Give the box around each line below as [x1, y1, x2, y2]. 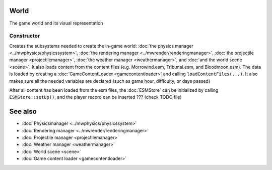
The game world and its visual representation [9, 20, 103, 26]
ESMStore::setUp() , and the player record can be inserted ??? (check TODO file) [9, 94, 182, 100]
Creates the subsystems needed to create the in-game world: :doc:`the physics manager [9, 43, 194, 49]
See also [9, 107, 37, 116]
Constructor [9, 33, 40, 40]
